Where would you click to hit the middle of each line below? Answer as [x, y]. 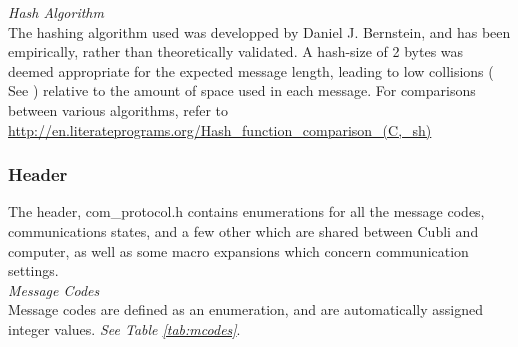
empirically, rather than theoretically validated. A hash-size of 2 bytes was [236, 51]
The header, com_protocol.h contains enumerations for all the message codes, [246, 211]
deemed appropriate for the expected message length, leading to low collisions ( [251, 70]
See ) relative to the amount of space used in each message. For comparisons [242, 90]
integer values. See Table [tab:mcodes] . [124, 328]
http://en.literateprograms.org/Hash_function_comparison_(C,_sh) [220, 129]
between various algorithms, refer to [118, 109]
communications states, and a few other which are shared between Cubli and [243, 230]
